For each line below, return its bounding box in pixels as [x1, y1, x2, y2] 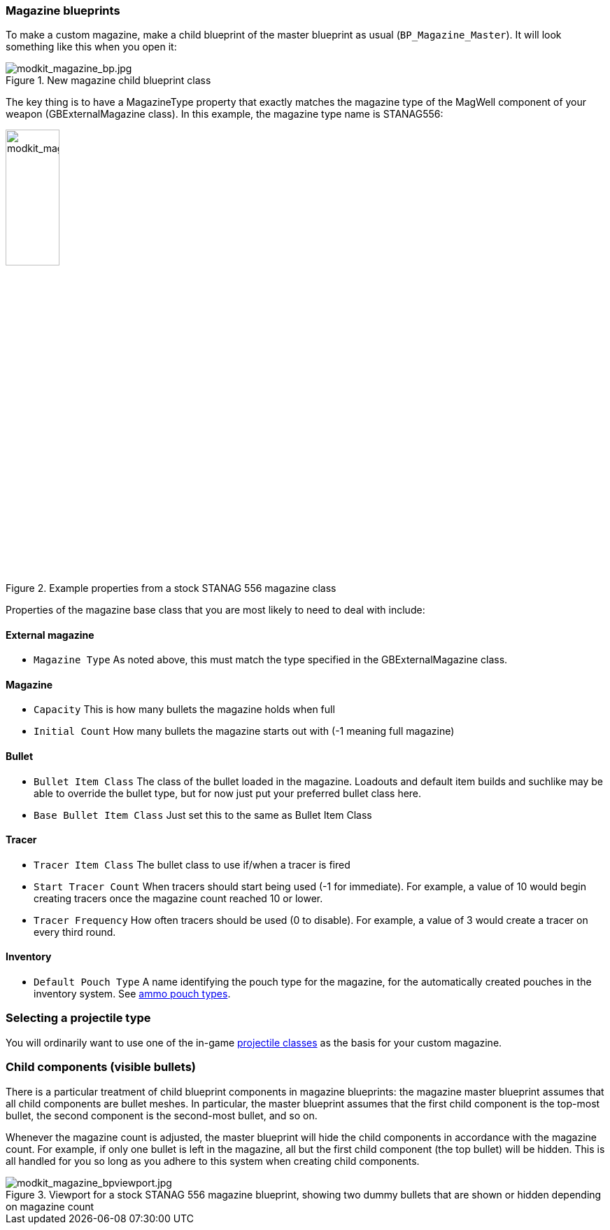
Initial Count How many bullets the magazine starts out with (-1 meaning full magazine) [34, 725, 455, 738]
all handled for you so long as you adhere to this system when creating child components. [6, 1154, 420, 1167]
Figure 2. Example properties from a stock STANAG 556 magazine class [6, 581, 336, 594]
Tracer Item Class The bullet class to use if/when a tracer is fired [34, 858, 350, 871]
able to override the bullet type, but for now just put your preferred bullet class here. [34, 787, 422, 799]
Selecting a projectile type [6, 1011, 151, 1025]
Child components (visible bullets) [6, 1060, 196, 1074]
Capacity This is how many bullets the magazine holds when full [34, 703, 335, 716]
